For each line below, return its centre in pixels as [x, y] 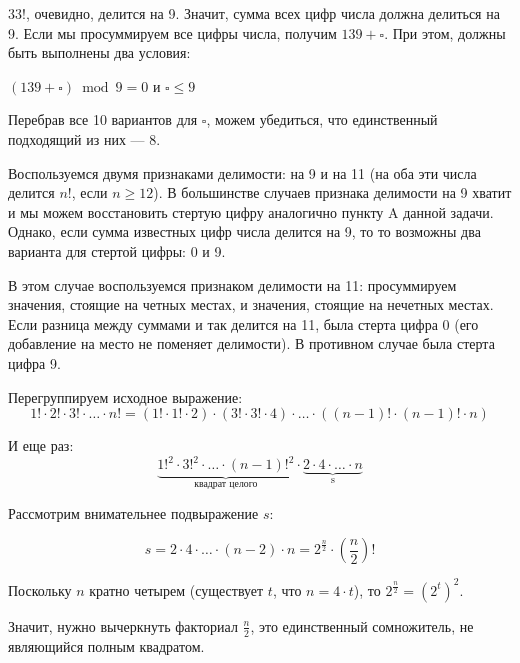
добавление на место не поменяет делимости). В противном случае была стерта [251, 343]
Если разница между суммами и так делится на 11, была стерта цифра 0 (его [243, 323]
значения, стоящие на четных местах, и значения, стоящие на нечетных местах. [251, 304]
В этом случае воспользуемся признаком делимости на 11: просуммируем [232, 284]
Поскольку [40, 589]
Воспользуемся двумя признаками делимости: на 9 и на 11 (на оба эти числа [242, 172]
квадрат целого [226, 484]
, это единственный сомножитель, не [362, 625]
